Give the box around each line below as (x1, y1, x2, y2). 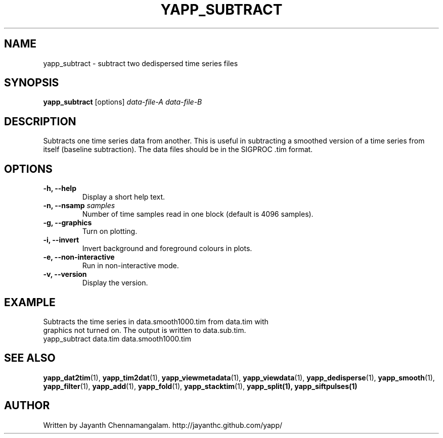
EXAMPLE (4, 296, 56, 309)
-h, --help (43, 184, 76, 193)
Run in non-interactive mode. (82, 261, 179, 270)
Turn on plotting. (82, 227, 138, 236)
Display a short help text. (82, 192, 165, 202)
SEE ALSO (4, 352, 56, 365)
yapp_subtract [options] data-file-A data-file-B (43, 98, 202, 107)
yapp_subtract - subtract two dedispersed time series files (43, 59, 238, 68)
